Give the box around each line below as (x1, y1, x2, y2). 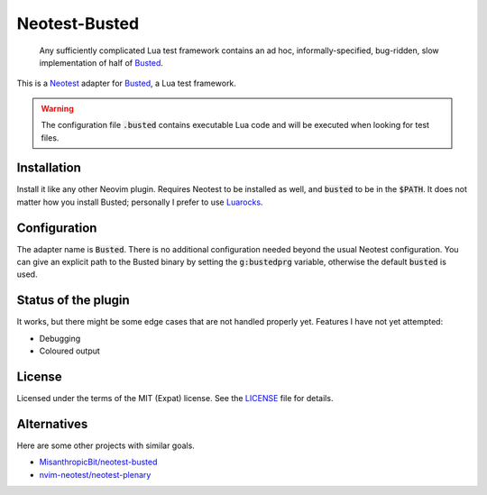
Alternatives (16, 416, 88, 432)
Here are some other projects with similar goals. (16, 440, 196, 451)
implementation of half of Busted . (39, 57, 164, 68)
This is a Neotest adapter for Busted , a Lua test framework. (16, 78, 236, 89)
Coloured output (39, 345, 101, 356)
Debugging (39, 333, 81, 344)
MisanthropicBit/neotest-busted (39, 456, 158, 468)
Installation (16, 160, 81, 176)
